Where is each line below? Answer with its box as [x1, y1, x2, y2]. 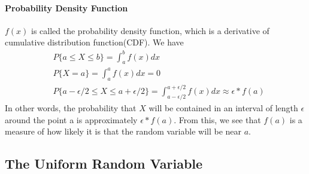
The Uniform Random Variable [5, 154, 203, 173]
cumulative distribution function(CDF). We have [5, 36, 184, 48]
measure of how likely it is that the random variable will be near [5, 125, 242, 138]
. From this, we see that [174, 113, 261, 126]
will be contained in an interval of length [149, 101, 298, 114]
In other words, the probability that [5, 101, 137, 114]
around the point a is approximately [5, 113, 138, 126]
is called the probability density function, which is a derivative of [31, 24, 269, 36]
